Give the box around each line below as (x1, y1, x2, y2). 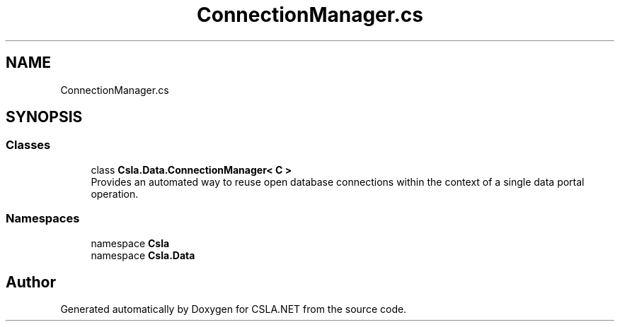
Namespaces (6, 211, 80, 226)
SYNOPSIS (6, 108, 83, 126)
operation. (91, 187, 139, 200)
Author (6, 273, 56, 291)
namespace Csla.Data (91, 249, 195, 261)
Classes (6, 138, 51, 153)
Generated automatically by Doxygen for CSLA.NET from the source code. (60, 303, 407, 316)
